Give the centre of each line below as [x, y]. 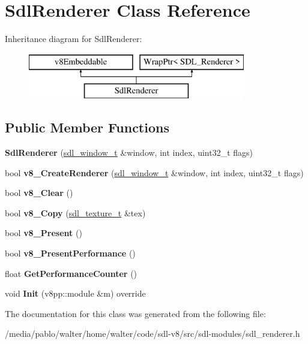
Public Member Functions [87, 127]
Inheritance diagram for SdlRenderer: [74, 39]
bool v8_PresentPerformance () [70, 253]
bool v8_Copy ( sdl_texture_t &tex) [75, 212]
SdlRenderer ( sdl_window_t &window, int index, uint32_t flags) [129, 153]
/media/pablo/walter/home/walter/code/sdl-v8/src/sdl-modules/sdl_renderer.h [152, 334]
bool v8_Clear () [39, 193]
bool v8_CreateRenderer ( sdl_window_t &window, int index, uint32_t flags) [154, 172]
